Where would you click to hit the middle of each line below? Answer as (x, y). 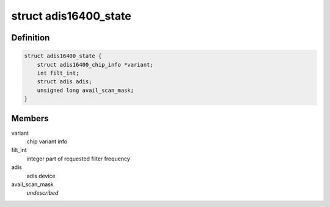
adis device (41, 176)
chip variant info (47, 141)
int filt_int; (58, 73)
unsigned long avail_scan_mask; (86, 90)
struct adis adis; (64, 82)
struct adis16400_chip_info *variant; (95, 65)
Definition (31, 38)
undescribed (42, 193)
